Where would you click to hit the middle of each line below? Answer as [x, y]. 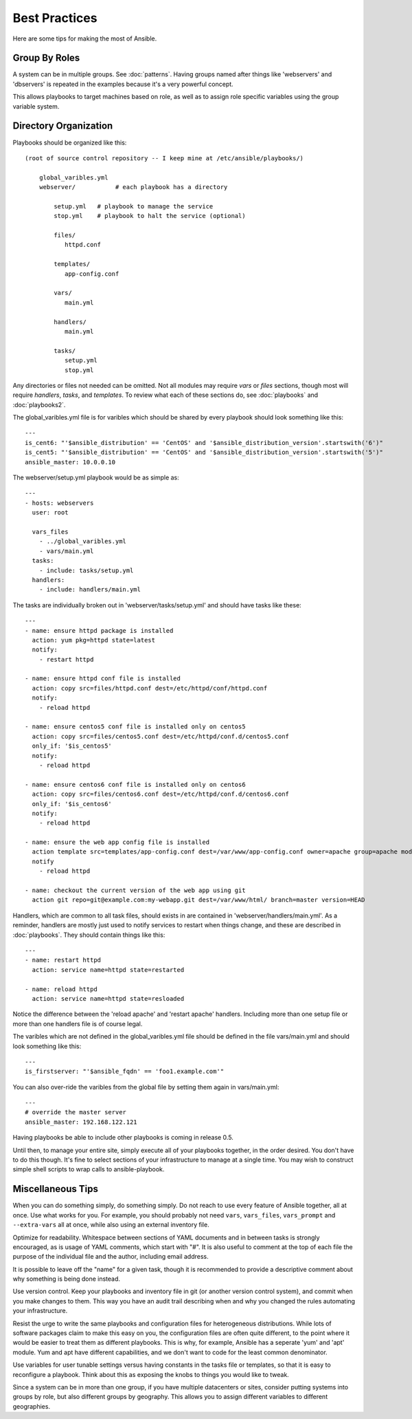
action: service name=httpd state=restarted [108, 970]
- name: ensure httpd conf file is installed [103, 679]
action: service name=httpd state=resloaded [108, 998]
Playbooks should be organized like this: [70, 142]
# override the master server [76, 1112]
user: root [50, 513]
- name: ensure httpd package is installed [99, 630]
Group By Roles [46, 58]
